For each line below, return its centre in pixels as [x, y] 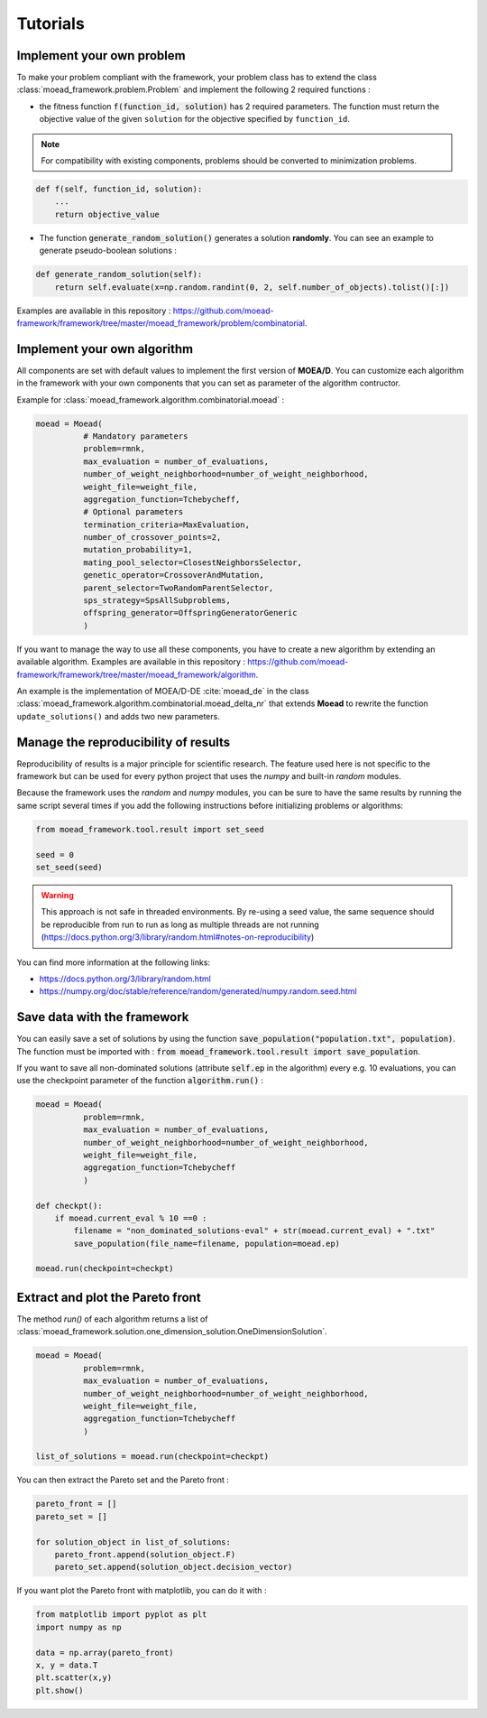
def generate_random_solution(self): [119, 274]
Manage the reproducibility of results [124, 742]
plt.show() [60, 1690]
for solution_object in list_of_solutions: [133, 1542]
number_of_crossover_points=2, [152, 538]
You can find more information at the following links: [114, 962]
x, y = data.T [67, 1665]
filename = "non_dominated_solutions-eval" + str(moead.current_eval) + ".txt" [254, 1231]
